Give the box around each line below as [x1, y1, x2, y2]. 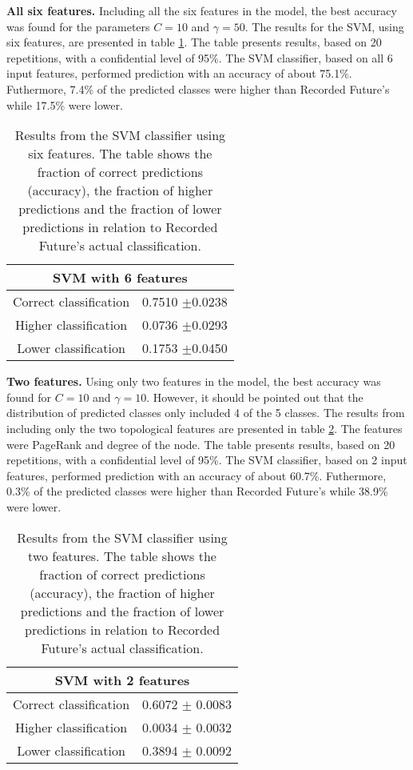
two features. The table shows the [28, 546, 216, 565]
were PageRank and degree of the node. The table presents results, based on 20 [6, 435, 395, 452]
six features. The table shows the [28, 144, 212, 163]
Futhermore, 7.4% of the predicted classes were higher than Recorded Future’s [6, 80, 390, 97]
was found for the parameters [6, 18, 150, 34]
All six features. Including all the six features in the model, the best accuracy [6, 2, 397, 18]
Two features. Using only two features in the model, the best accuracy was [6, 373, 381, 390]
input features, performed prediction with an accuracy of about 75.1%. [6, 65, 352, 82]
